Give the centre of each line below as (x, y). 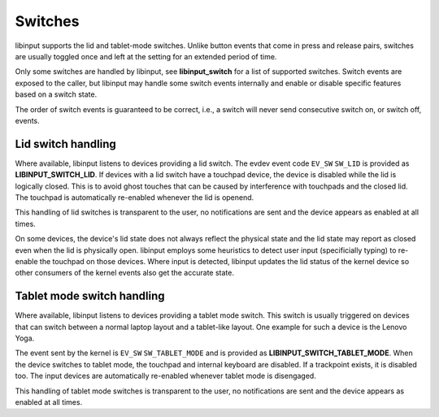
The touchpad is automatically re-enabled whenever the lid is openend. (135, 197)
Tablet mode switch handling (90, 296)
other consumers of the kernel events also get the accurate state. (125, 273)
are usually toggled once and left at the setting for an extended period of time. (146, 56)
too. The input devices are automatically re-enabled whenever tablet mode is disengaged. (165, 376)
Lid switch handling (66, 143)
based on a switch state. (56, 94)
